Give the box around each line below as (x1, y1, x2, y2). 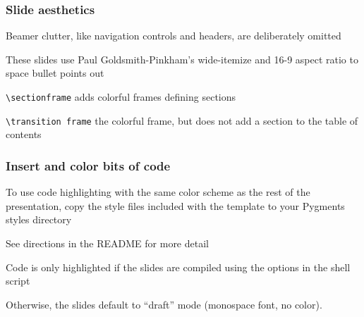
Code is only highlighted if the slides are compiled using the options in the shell (6, 259, 351, 274)
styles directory (6, 212, 72, 227)
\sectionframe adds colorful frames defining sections (6, 89, 236, 104)
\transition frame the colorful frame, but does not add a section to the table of (6, 113, 358, 128)
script (6, 273, 30, 288)
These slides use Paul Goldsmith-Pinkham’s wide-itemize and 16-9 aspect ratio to (6, 51, 358, 66)
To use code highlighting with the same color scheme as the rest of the (6, 185, 310, 199)
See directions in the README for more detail (6, 235, 209, 250)
